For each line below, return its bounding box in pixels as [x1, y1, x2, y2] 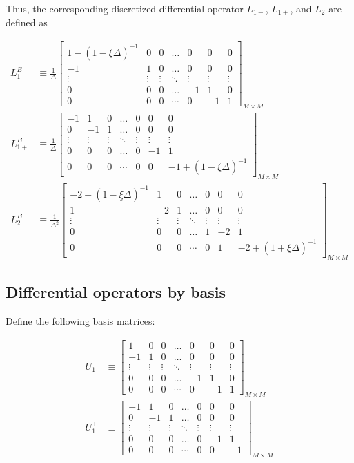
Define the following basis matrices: [6, 314, 155, 328]
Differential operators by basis [6, 281, 226, 303]
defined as [6, 15, 48, 30]
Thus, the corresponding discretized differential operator [6, 1, 244, 15]
